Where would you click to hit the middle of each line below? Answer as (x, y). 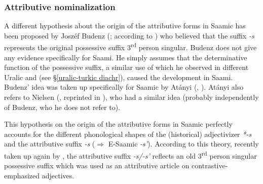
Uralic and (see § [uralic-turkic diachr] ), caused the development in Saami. (119, 77)
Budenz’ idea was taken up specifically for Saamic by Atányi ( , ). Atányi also (124, 87)
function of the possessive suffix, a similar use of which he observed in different (126, 67)
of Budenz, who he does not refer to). (62, 107)
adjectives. (58, 175)
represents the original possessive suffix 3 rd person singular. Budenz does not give (130, 47)
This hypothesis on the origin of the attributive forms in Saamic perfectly (118, 124)
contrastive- (210, 165)
